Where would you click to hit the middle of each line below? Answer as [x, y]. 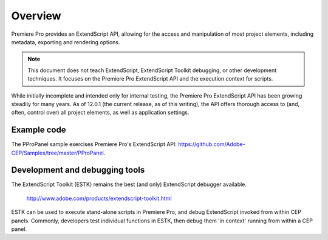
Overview [36, 16]
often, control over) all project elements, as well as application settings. [100, 113]
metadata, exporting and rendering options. [66, 42]
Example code [39, 130]
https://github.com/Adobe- [212, 144]
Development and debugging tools [78, 170]
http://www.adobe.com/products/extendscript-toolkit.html [99, 198]
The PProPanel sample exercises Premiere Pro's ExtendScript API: [94, 144]
